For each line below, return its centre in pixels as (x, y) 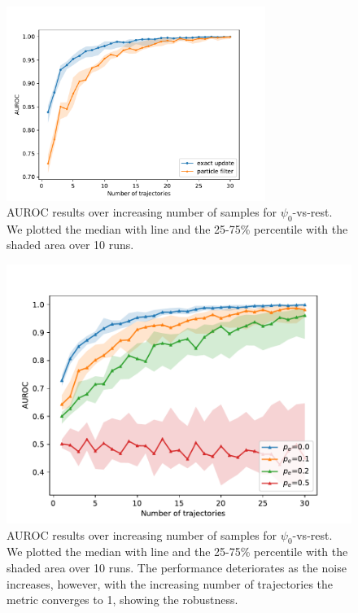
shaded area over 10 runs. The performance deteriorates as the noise (177, 568)
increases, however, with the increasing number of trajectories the (170, 583)
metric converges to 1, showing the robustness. (122, 600)
